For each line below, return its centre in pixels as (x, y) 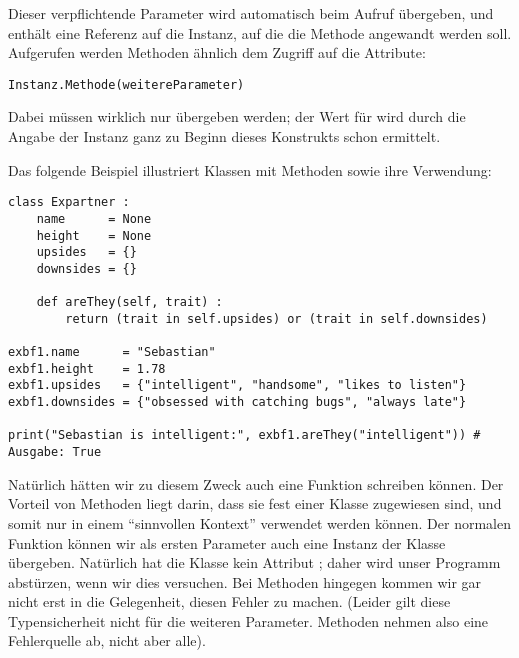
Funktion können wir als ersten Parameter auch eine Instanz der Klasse (227, 542)
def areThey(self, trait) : (129, 302)
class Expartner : (69, 202)
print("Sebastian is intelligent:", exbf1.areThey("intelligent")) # (244, 435)
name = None (94, 218)
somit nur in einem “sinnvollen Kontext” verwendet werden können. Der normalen (259, 522)
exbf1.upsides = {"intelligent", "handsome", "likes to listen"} (237, 385)
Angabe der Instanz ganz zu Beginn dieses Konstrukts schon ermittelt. (224, 136)
